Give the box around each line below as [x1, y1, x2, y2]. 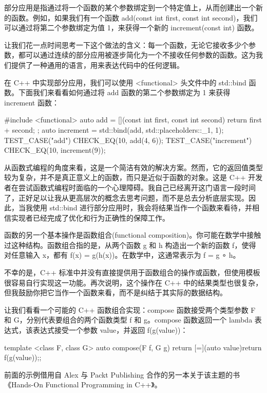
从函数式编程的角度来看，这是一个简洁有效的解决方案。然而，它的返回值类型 [4, 162, 263, 172]
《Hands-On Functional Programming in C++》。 [4, 379, 162, 390]
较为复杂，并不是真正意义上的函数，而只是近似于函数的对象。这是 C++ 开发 [4, 172, 263, 183]
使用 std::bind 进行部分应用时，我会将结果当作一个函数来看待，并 [32, 202, 253, 213]
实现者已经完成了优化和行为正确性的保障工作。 [11, 212, 169, 223]
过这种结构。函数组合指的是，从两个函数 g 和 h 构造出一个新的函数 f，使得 [4, 239, 256, 250]
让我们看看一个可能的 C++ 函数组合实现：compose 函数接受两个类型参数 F [4, 304, 256, 315]
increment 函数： [4, 97, 59, 108]
